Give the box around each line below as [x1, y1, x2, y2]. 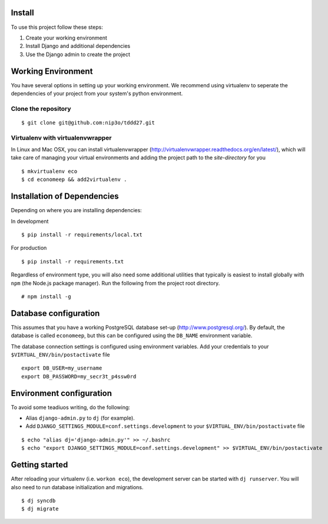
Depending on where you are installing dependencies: [11, 207, 143, 214]
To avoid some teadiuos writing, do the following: [11, 404, 131, 411]
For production [11, 245, 47, 252]
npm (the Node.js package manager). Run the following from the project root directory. [11, 279, 220, 286]
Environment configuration [11, 388, 112, 398]
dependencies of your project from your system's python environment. [11, 90, 183, 97]
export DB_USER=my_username [21, 365, 102, 371]
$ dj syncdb [21, 497, 56, 504]
